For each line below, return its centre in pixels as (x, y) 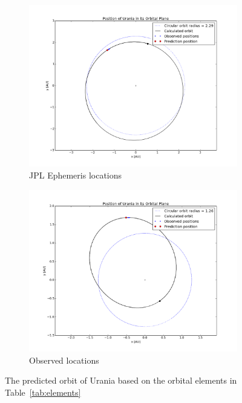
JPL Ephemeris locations (76, 175)
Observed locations (64, 360)
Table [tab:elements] (43, 392)
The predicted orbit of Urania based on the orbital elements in (121, 380)
